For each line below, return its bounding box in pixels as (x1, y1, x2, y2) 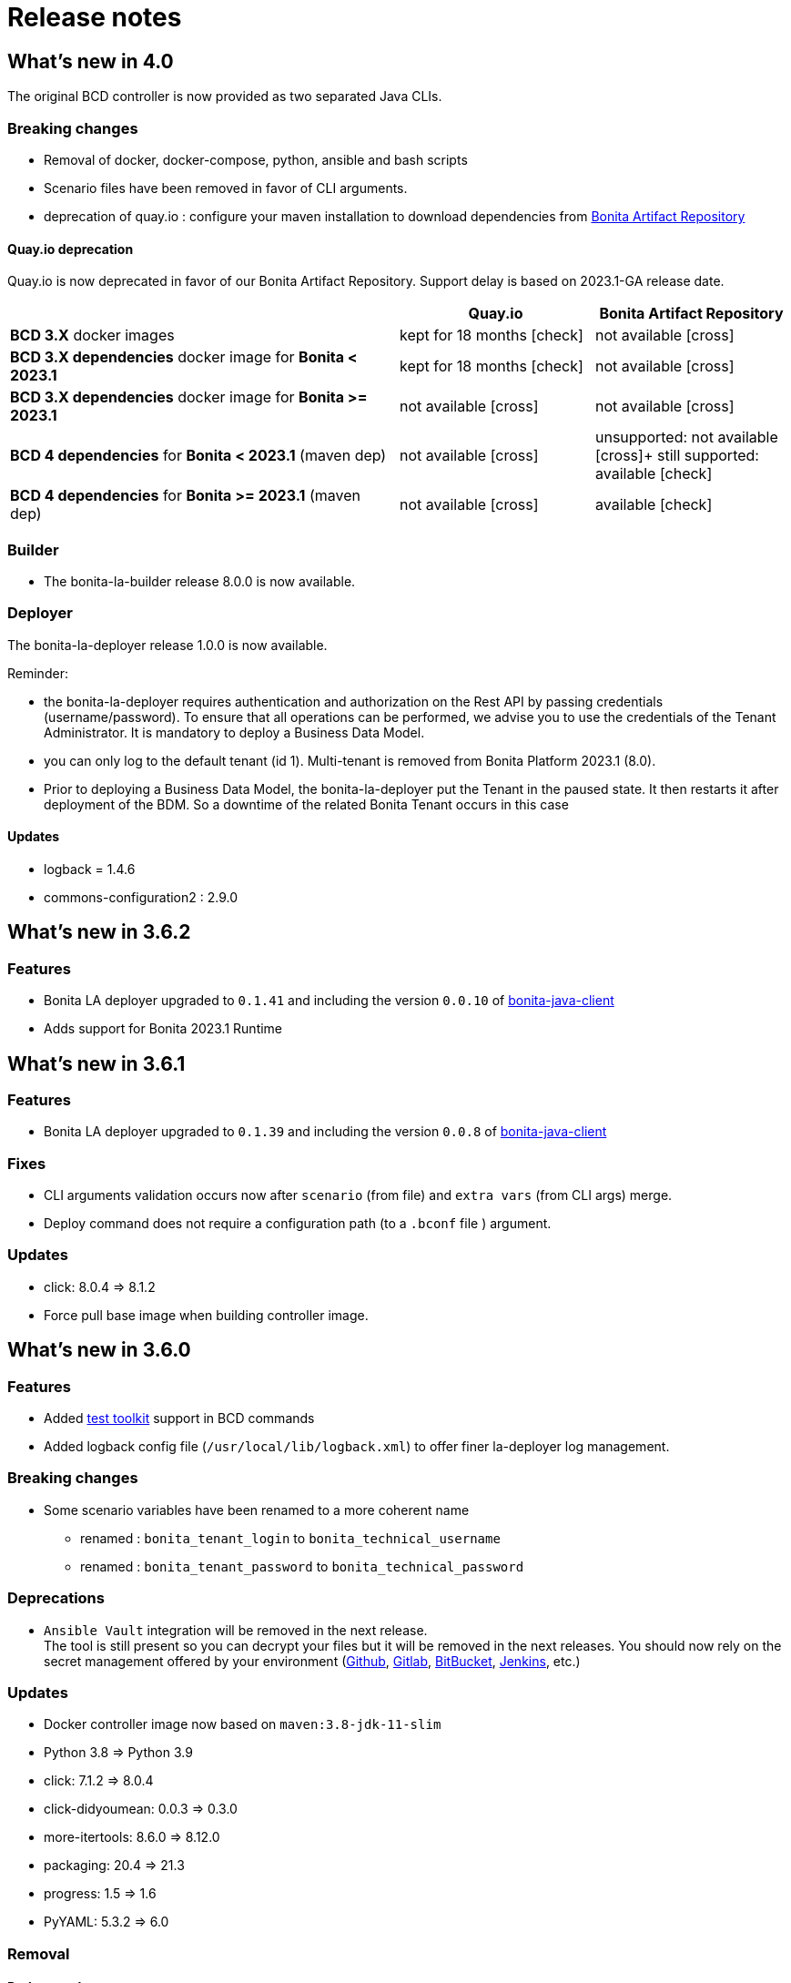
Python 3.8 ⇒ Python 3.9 (44, 1744, 193, 1761)
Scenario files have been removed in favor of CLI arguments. (44, 179, 408, 196)
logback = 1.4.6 (44, 860, 136, 877)
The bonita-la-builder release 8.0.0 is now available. (44, 573, 356, 589)
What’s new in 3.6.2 (7, 920, 191, 944)
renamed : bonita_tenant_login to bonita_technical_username (80, 1530, 501, 1546)
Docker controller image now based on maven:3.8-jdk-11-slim (44, 1716, 441, 1733)
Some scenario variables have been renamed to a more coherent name (44, 1501, 470, 1518)
